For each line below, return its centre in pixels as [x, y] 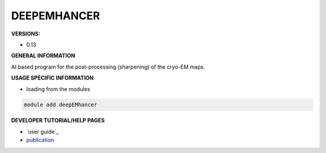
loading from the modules [58, 89]
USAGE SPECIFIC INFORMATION [53, 78]
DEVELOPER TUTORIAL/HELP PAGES [58, 120]
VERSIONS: [26, 34]
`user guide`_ [43, 131]
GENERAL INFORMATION [43, 56]
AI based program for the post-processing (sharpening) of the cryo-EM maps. [108, 67]
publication [40, 140]
